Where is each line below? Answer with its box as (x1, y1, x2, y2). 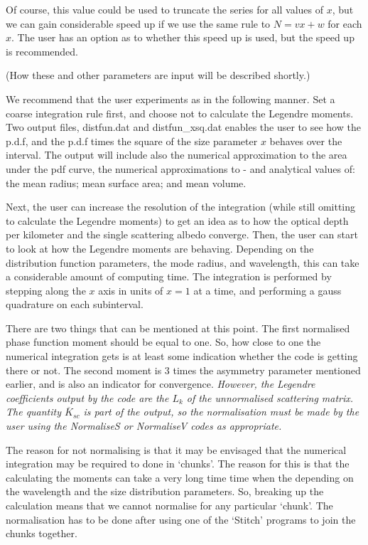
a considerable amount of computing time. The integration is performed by (6, 269, 332, 284)
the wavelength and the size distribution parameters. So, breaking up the (6, 484, 324, 499)
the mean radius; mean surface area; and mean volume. (6, 175, 247, 190)
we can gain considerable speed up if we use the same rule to (6, 16, 271, 31)
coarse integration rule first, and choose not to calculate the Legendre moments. (6, 105, 354, 120)
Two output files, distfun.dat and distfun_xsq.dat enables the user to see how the (6, 120, 361, 134)
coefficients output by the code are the (6, 390, 169, 405)
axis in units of (98, 282, 163, 297)
